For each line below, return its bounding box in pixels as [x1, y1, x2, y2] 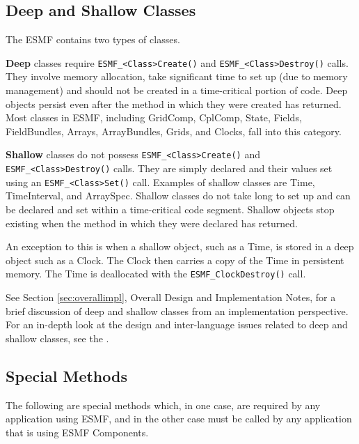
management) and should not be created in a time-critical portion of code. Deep [6, 83, 348, 98]
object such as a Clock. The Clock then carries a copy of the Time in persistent [6, 252, 344, 267]
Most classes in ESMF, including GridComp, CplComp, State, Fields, [6, 110, 302, 125]
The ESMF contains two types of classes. [6, 32, 180, 47]
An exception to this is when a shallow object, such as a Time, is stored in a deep [6, 239, 354, 254]
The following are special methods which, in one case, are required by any [6, 397, 321, 412]
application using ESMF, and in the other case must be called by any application [6, 411, 352, 426]
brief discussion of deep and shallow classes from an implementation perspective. [6, 303, 349, 318]
